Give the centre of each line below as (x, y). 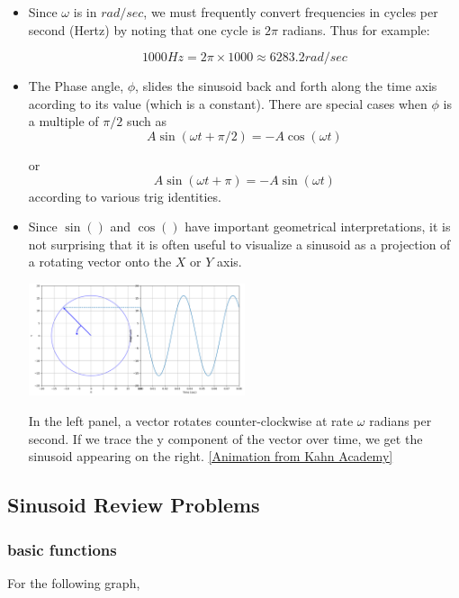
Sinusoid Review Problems (134, 505)
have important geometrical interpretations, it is (318, 227)
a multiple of (63, 121)
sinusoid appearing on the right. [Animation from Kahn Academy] (211, 456)
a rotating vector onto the (100, 262)
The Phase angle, (76, 86)
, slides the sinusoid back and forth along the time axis (286, 86)
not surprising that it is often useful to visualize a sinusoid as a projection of (239, 244)
